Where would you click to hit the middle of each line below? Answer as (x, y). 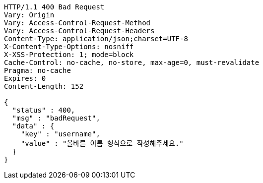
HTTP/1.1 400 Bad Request (54, 7)
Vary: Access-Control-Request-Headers (79, 31)
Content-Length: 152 (44, 86)
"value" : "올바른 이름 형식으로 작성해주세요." (102, 143)
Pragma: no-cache (37, 70)
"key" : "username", (60, 134)
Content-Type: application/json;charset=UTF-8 (96, 39)
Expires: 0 (25, 78)
